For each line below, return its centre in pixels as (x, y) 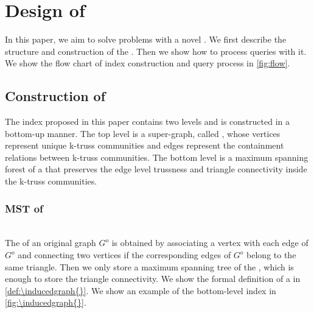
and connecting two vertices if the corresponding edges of (124, 255)
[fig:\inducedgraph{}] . (46, 302)
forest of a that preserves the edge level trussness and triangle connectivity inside (156, 169)
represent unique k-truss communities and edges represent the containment (145, 145)
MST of (24, 208)
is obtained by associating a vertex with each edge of (210, 243)
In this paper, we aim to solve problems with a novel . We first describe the (146, 39)
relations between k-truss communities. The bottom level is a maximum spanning (157, 157)
